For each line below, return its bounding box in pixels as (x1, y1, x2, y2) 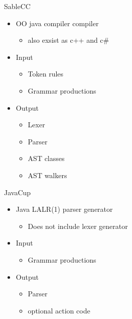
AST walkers (28, 170, 67, 180)
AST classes (28, 153, 65, 164)
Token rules (28, 68, 64, 79)
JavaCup (4, 187, 31, 197)
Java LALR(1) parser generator (16, 204, 113, 214)
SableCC (4, 1, 31, 11)
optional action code (28, 305, 90, 315)
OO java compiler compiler (16, 18, 99, 28)
